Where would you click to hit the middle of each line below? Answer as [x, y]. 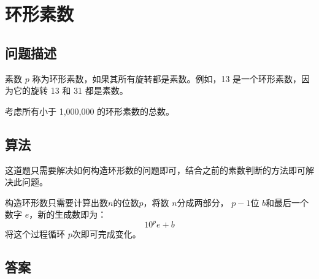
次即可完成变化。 [106, 234]
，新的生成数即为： [68, 214]
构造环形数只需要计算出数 [56, 202]
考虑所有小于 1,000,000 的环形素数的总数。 [90, 111]
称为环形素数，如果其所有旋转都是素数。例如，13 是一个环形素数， [167, 78]
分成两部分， [203, 202]
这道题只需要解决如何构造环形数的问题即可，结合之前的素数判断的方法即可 [155, 170]
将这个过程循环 [35, 234]
